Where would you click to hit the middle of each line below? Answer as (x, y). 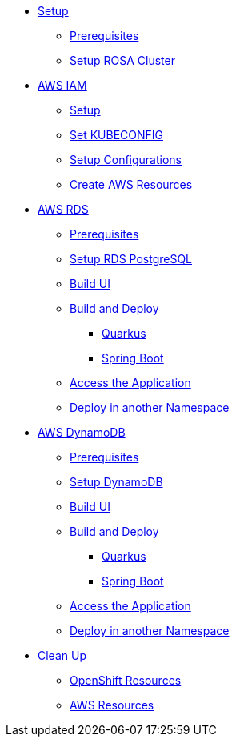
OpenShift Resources (126, 680)
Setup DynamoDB (116, 482)
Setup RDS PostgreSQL (131, 259)
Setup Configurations (126, 160)
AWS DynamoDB (82, 432)
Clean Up (62, 655)
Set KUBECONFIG (117, 135)
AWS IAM (62, 85)
